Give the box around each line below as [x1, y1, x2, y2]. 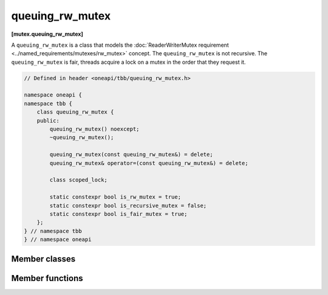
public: [36, 117, 60, 124]
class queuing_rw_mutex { [36, 109, 114, 115]
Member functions [11, 273, 83, 283]
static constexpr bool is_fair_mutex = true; [49, 210, 188, 217]
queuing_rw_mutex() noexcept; [49, 126, 140, 133]
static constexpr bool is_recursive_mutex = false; [49, 202, 207, 209]
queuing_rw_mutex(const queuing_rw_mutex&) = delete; [49, 151, 213, 158]
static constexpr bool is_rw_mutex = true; [49, 194, 182, 200]
